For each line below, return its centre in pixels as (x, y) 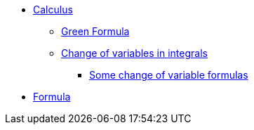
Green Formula (95, 31)
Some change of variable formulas (169, 75)
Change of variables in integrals (134, 53)
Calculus (53, 9)
